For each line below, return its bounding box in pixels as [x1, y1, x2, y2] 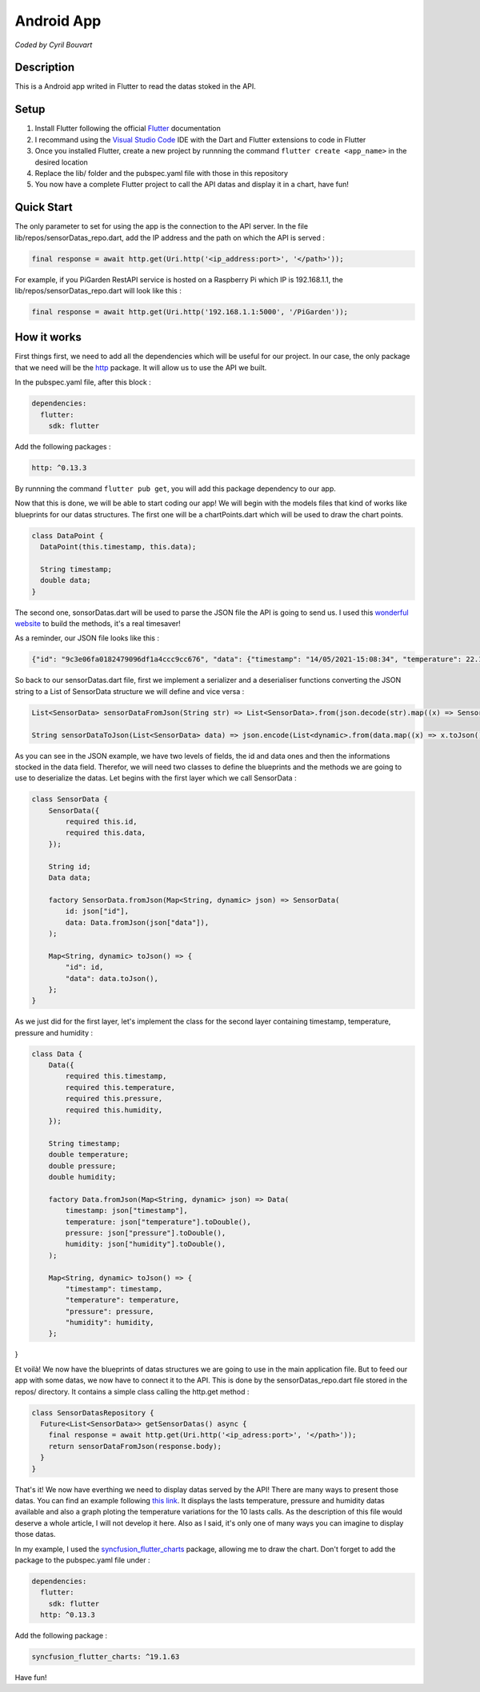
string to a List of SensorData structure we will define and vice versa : [14, 686, 245, 696]
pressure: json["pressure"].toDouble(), [65, 1228, 226, 1237]
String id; [48, 862, 91, 871]
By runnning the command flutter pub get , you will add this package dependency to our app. [14, 484, 336, 493]
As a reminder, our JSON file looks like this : [14, 633, 160, 643]
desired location [34, 157, 88, 167]
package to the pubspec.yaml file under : [14, 1555, 150, 1565]
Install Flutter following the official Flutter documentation [34, 124, 222, 134]
